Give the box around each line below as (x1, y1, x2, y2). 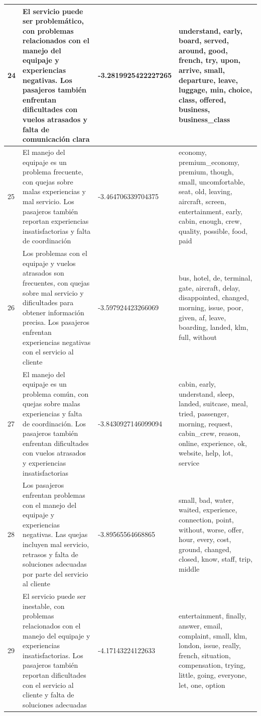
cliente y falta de (23, 689, 74, 700)
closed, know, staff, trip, (179, 554, 252, 564)
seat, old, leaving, (179, 186, 232, 197)
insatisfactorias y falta (23, 225, 91, 236)
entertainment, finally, (179, 610, 246, 621)
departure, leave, (179, 74, 238, 85)
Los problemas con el (23, 248, 87, 258)
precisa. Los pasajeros (23, 317, 89, 327)
